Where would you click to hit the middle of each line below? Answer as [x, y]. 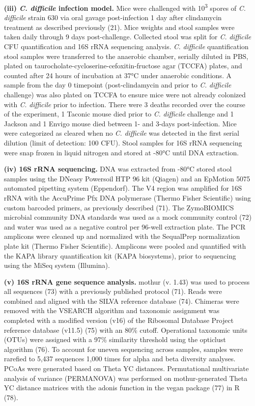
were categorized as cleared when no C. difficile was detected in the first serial [122, 133]
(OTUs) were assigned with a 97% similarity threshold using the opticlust [115, 339]
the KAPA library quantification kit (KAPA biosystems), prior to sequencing [120, 255]
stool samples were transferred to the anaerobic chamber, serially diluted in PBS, [126, 56]
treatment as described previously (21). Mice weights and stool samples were [119, 27]
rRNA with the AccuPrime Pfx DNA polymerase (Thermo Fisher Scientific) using [127, 197]
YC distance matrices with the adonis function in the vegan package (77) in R [122, 388]
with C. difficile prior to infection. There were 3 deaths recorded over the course [125, 104]
